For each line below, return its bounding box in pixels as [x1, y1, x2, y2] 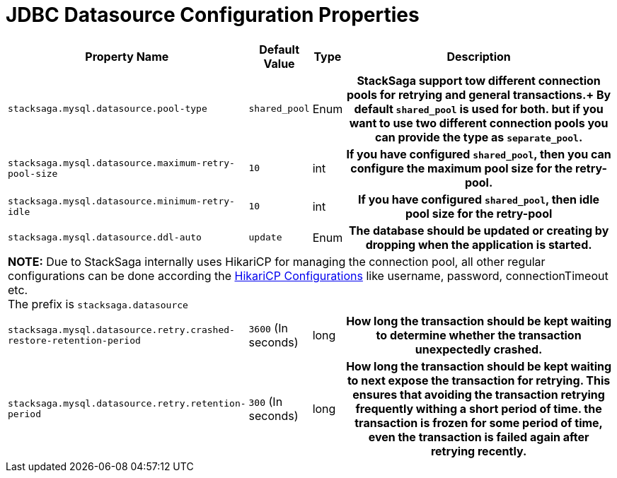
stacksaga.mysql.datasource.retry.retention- [8, 397, 246, 409]
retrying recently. [430, 443, 527, 458]
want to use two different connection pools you [349, 115, 609, 130]
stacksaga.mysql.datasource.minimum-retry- [8, 195, 235, 206]
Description [446, 49, 511, 64]
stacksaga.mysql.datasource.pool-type [8, 103, 207, 115]
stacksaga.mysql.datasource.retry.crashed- [8, 324, 235, 335]
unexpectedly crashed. [415, 342, 543, 356]
